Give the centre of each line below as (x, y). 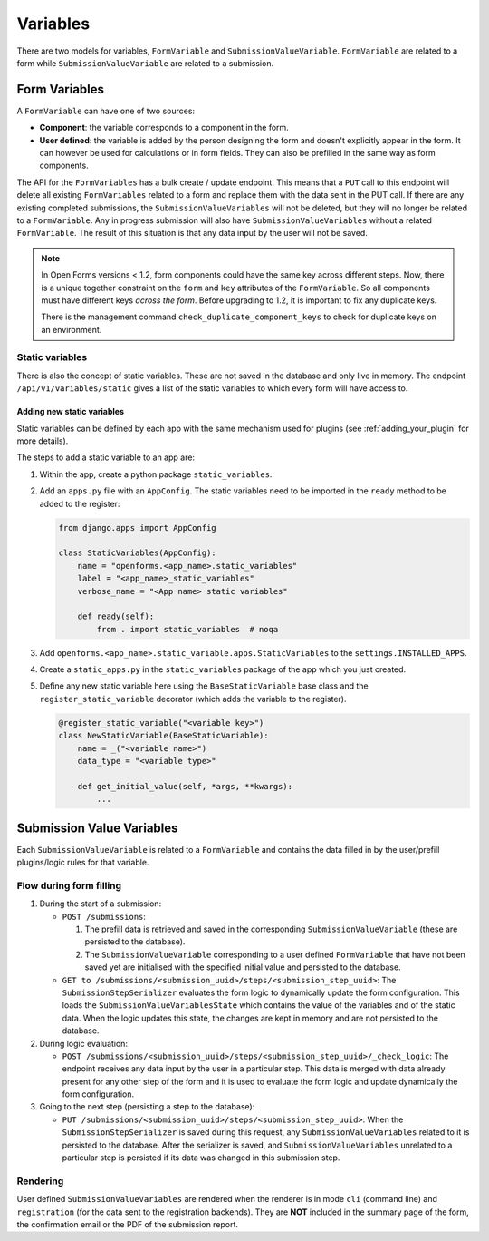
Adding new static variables (71, 412)
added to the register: (80, 503)
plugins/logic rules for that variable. (83, 863)
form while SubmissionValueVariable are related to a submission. (145, 63)
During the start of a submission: (101, 904)
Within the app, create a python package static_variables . (156, 474)
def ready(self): (116, 616)
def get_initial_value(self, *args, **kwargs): (185, 786)
